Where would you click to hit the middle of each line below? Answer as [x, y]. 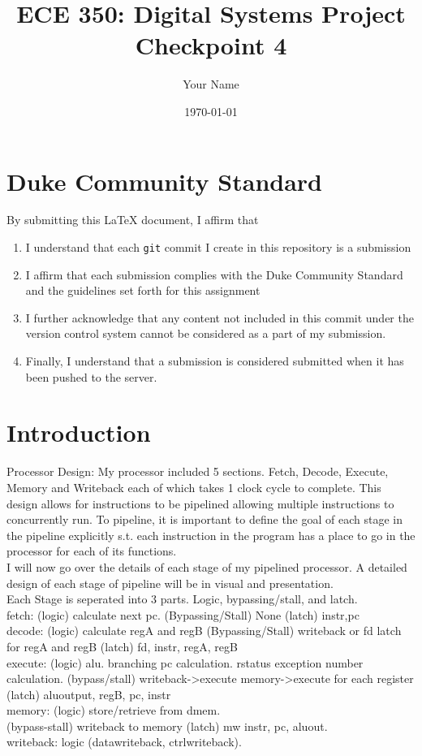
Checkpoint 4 [211, 45]
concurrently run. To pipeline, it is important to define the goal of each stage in [205, 519]
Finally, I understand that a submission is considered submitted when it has [215, 361]
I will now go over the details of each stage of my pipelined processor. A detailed [207, 566]
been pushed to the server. [91, 376]
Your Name [211, 84]
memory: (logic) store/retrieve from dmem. [114, 710]
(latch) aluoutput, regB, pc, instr [89, 694]
